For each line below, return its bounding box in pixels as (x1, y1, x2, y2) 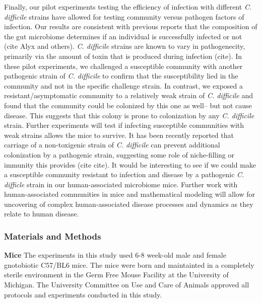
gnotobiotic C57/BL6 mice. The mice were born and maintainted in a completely (4, 259, 254, 270)
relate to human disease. (4, 208, 79, 219)
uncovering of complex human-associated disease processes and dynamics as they (4, 198, 253, 209)
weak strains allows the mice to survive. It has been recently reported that (4, 129, 234, 140)
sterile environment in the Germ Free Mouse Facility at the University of (4, 269, 229, 280)
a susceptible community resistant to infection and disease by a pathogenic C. (4, 169, 244, 180)
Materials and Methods (4, 230, 101, 242)
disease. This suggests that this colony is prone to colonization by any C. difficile (4, 110, 254, 120)
